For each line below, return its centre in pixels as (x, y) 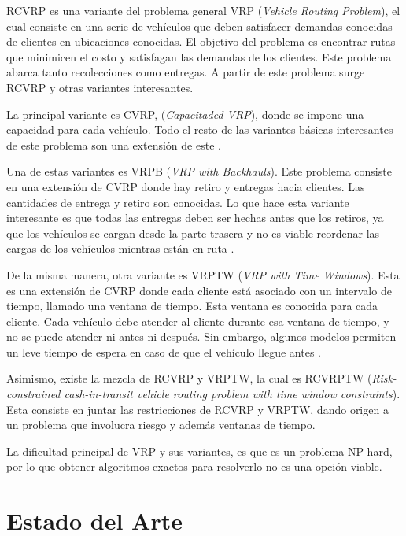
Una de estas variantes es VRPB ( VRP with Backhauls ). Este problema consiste (199, 171)
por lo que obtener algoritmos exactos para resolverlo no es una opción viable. (194, 466)
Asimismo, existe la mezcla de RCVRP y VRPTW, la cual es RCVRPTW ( (189, 378)
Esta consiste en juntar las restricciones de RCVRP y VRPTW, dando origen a (197, 409)
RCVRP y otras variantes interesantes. (100, 87)
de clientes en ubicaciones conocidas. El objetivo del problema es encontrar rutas (201, 41)
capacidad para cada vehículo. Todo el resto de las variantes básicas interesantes (200, 129)
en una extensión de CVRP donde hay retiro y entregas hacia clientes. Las (186, 186)
